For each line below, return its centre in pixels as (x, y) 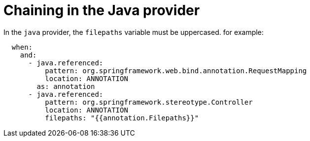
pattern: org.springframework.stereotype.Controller (149, 102)
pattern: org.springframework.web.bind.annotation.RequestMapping (176, 70)
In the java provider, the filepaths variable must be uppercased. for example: (134, 32)
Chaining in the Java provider (102, 10)
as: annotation (66, 86)
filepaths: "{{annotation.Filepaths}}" (122, 118)
